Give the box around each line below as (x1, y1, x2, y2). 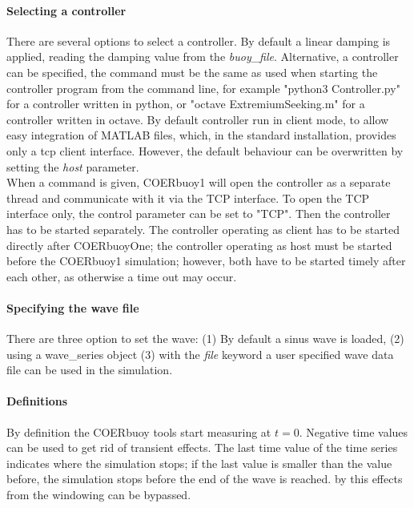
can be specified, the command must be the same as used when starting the (6, 63, 378, 80)
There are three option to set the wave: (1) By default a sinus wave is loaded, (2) (6, 330, 404, 347)
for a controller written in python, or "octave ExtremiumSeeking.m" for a (6, 95, 365, 112)
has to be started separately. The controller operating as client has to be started (6, 220, 400, 237)
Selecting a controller (6, 2, 127, 18)
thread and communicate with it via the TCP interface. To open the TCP (6, 189, 370, 206)
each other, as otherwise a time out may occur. (6, 268, 237, 284)
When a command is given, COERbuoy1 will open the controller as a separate (6, 174, 391, 191)
